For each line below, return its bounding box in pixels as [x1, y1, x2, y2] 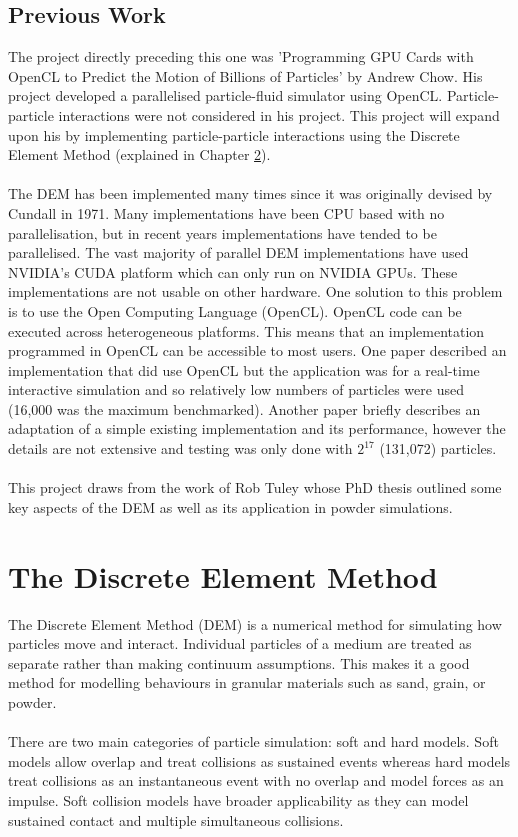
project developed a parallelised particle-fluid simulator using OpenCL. [8, 85, 443, 106]
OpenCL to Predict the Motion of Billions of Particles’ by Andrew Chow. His [8, 65, 483, 86]
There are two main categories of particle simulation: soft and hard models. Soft [8, 731, 499, 752]
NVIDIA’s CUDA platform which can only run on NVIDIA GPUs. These [8, 261, 458, 282]
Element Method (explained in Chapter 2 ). [8, 144, 271, 165]
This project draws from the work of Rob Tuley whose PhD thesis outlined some [8, 477, 502, 498]
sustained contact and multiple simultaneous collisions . [8, 809, 344, 830]
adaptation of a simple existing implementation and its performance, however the [8, 418, 506, 439]
